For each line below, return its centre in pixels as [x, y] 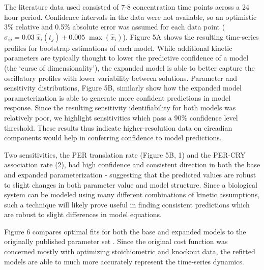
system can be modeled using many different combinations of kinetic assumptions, [132, 194]
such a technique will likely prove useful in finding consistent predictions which [127, 204]
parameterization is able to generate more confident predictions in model [118, 97]
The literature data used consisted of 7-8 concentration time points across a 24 [127, 7]
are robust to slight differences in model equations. [83, 214]
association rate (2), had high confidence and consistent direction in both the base [132, 164]
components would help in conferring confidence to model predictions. [113, 138]
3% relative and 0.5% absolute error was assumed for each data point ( [115, 27]
